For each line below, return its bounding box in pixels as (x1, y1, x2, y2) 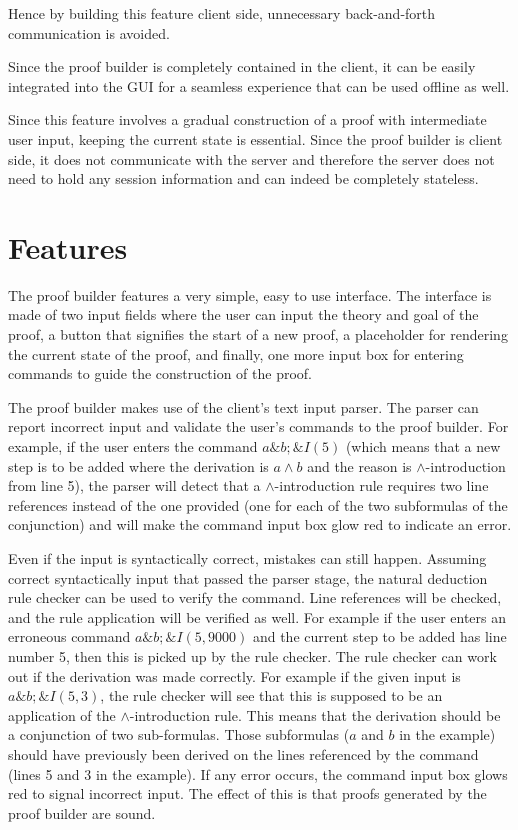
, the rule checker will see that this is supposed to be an (100, 685, 443, 706)
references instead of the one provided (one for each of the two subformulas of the (8, 494, 508, 515)
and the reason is (307, 455, 412, 476)
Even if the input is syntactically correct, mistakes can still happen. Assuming (8, 548, 487, 568)
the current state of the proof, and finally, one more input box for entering (8, 343, 464, 364)
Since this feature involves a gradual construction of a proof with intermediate (8, 109, 487, 130)
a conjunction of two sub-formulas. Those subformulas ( (8, 724, 350, 745)
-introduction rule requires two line (274, 475, 489, 496)
